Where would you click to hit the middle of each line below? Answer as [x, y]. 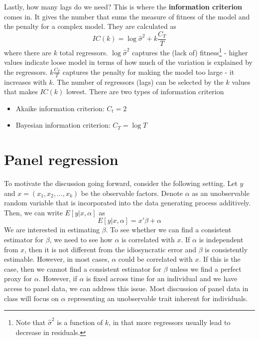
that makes [21, 91]
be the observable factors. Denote [132, 193]
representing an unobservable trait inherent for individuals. [158, 298]
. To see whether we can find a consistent [169, 230]
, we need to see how [81, 239]
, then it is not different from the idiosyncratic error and [111, 249]
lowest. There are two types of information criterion [145, 91]
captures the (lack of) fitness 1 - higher [190, 51]
